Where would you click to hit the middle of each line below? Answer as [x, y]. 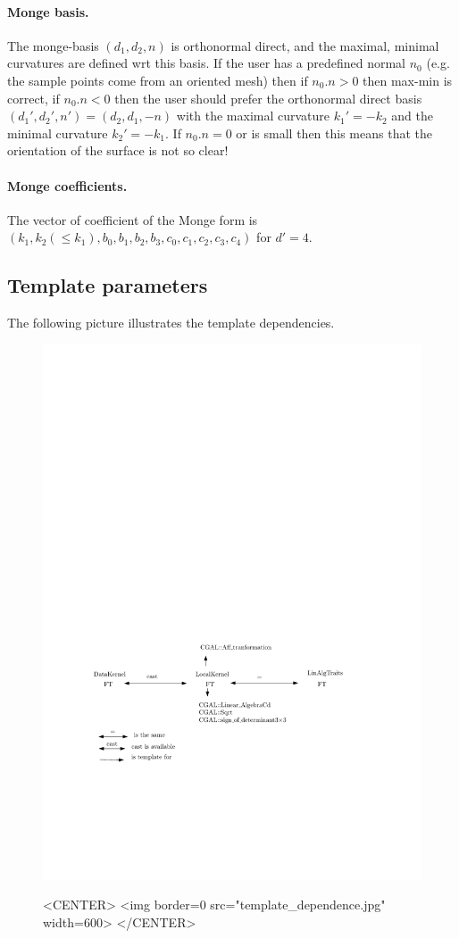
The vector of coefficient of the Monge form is [133, 219]
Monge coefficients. [67, 185]
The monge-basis [53, 45]
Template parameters [108, 285]
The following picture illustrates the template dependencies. [171, 323]
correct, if [33, 98]
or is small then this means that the [334, 133]
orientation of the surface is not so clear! [118, 150]
